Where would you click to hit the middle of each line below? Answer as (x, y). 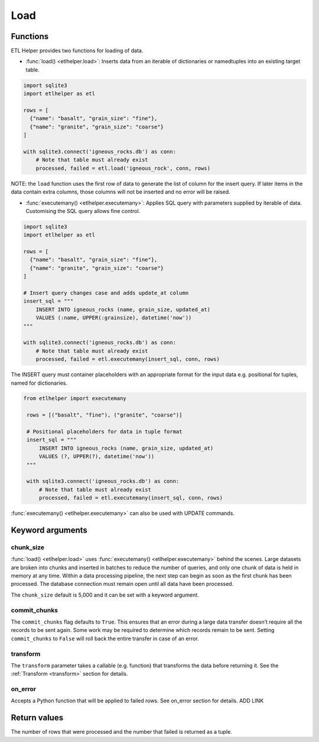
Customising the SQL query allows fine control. (83, 211)
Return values (37, 718)
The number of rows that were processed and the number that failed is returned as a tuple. (122, 732)
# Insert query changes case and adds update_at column (106, 293)
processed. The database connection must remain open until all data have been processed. (122, 584)
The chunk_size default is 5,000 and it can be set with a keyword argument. (105, 595)
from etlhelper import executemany (75, 399)
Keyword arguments (49, 530)
